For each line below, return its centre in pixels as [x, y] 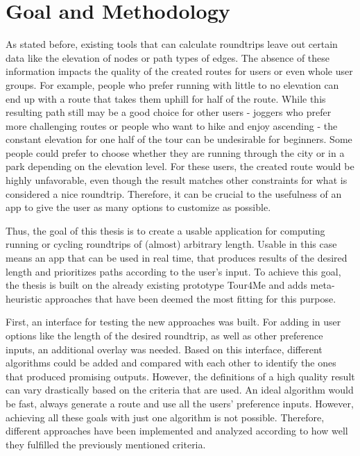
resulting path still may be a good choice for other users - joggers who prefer [169, 112]
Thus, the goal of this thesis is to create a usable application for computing [165, 230]
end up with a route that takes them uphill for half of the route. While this [166, 98]
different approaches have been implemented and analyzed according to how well [177, 431]
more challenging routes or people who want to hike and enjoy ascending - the [172, 125]
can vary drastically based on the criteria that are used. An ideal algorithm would [180, 390]
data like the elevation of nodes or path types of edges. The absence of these [168, 57]
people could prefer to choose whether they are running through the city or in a [175, 152]
